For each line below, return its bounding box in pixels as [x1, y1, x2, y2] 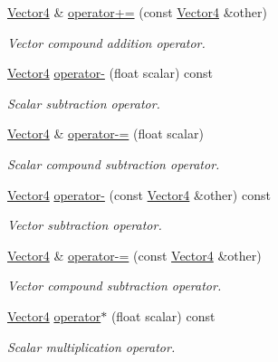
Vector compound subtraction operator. [7, 276, 222, 295]
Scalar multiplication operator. [7, 337, 176, 356]
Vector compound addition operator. [7, 33, 206, 52]
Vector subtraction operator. [7, 215, 162, 234]
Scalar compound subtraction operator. [7, 154, 220, 173]
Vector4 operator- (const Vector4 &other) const [7, 185, 271, 204]
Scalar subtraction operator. [7, 93, 160, 112]
